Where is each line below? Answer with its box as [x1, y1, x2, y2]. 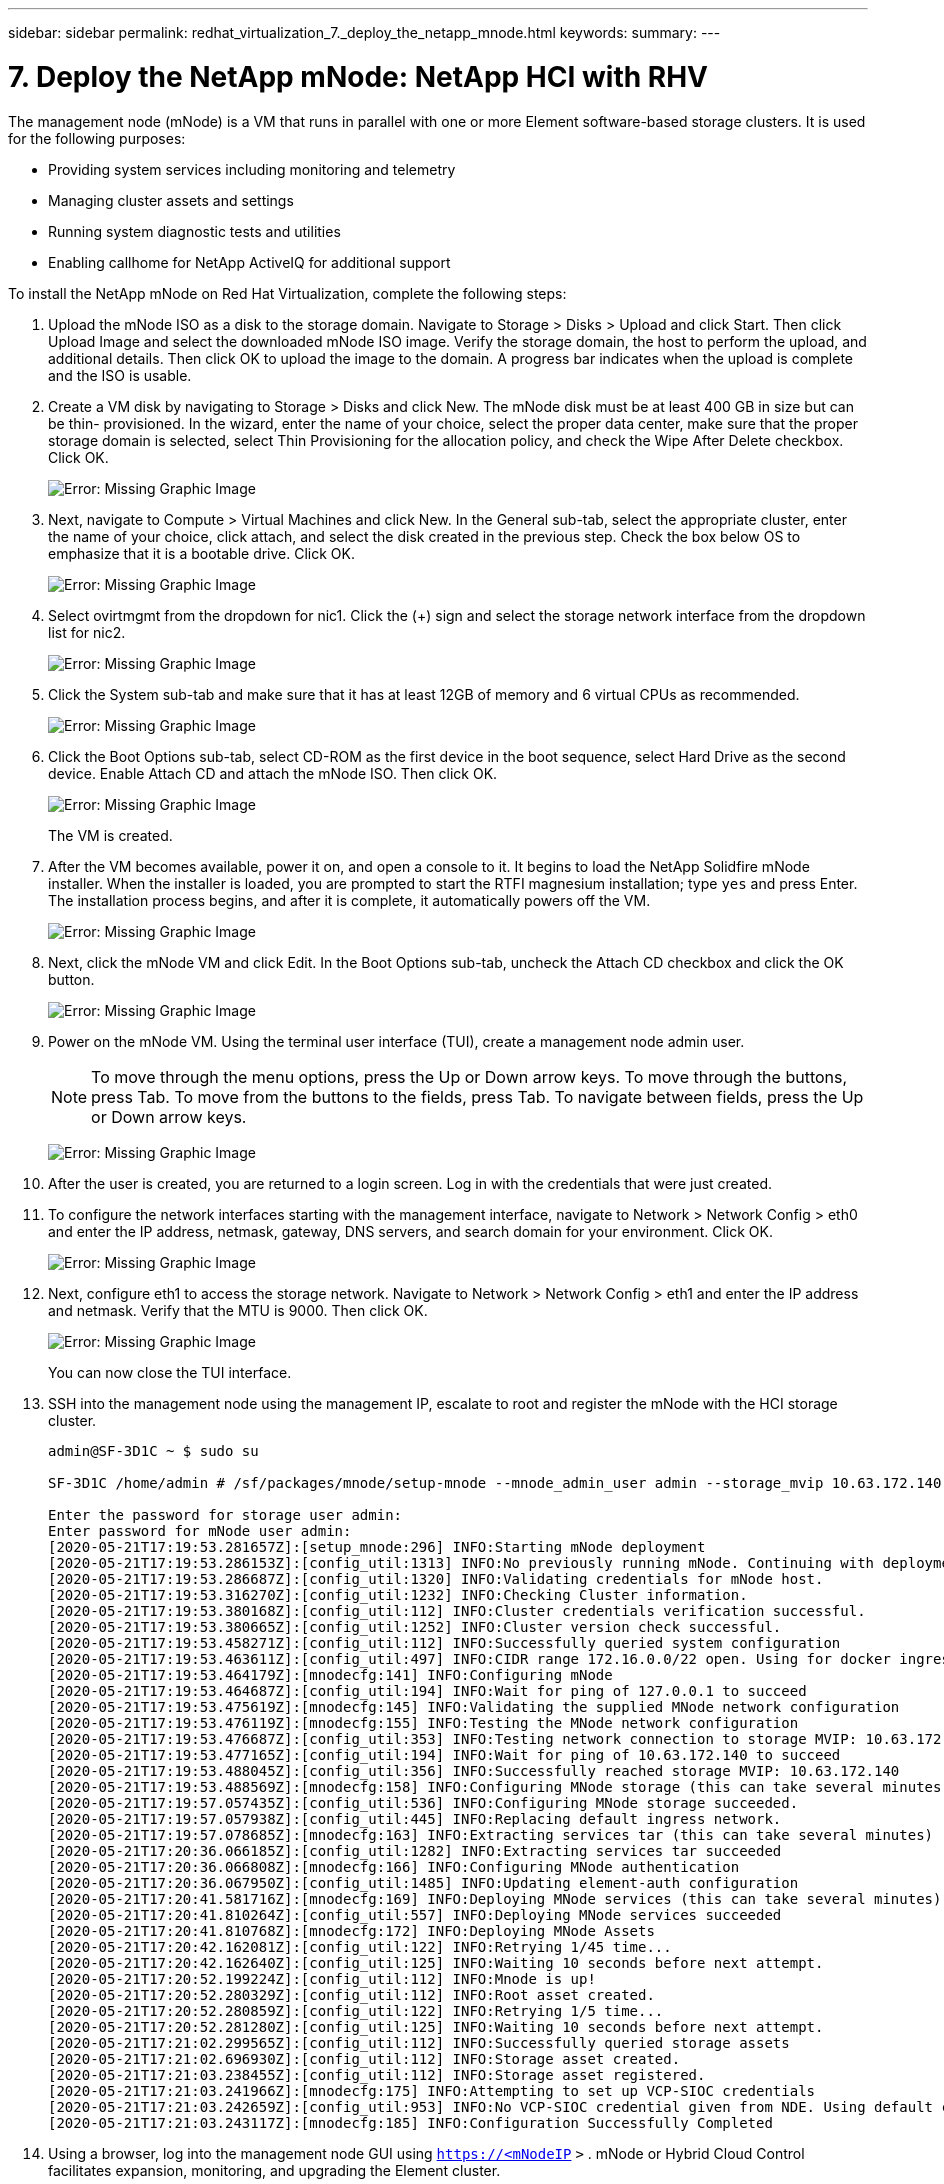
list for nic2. [48, 623, 126, 641]
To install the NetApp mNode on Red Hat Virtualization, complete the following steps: [8, 284, 567, 302]
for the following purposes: [8, 129, 186, 147]
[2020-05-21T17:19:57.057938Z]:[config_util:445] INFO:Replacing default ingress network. [48, 1810, 782, 1827]
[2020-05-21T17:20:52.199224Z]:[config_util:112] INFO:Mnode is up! [48, 1970, 596, 1987]
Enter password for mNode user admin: [48, 1522, 352, 1539]
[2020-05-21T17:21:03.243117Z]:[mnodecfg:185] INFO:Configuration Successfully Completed [48, 2114, 773, 2131]
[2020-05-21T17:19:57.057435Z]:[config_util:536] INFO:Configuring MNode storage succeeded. [48, 1794, 799, 1811]
